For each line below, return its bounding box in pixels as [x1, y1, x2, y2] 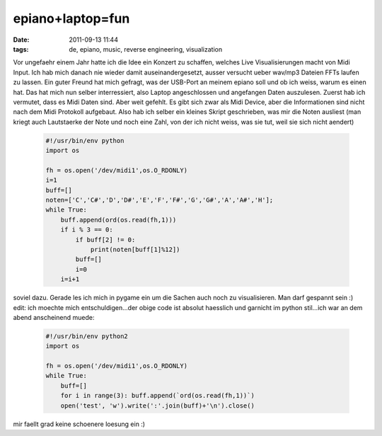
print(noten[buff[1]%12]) [90, 245, 180, 253]
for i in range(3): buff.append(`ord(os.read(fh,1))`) [60, 391, 255, 400]
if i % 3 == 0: [60, 226, 113, 234]
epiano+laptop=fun [13, 11, 130, 26]
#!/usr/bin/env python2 [45, 332, 129, 340]
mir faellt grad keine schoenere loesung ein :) [13, 420, 145, 428]
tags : [13, 45, 29, 53]
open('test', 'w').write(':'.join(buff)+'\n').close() [60, 401, 255, 410]
